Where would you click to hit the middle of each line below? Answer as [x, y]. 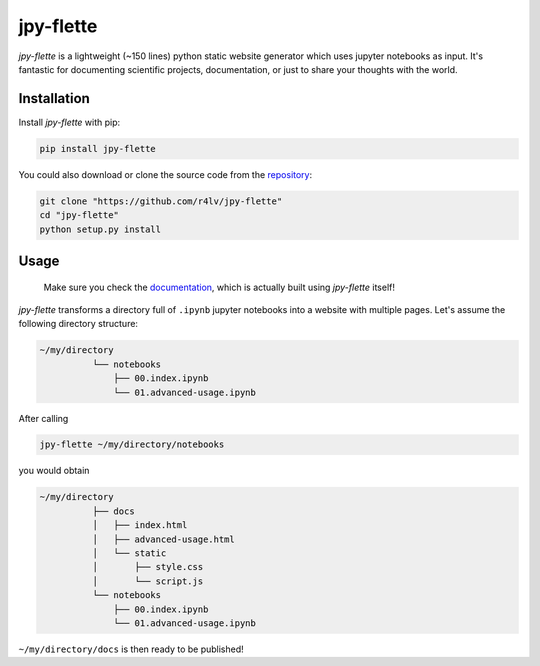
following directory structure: [78, 324]
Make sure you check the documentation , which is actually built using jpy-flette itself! [219, 287]
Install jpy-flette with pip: [69, 122]
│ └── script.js [147, 581]
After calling [43, 418]
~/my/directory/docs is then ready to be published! [131, 649]
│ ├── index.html [139, 525]
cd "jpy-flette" [79, 215]
